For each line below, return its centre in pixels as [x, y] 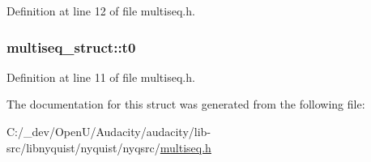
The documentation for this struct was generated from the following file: [186, 104]
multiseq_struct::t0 [71, 47]
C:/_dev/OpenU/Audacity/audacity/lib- [109, 131]
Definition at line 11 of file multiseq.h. [101, 77]
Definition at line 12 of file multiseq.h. [101, 11]
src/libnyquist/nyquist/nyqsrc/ [83, 147]
